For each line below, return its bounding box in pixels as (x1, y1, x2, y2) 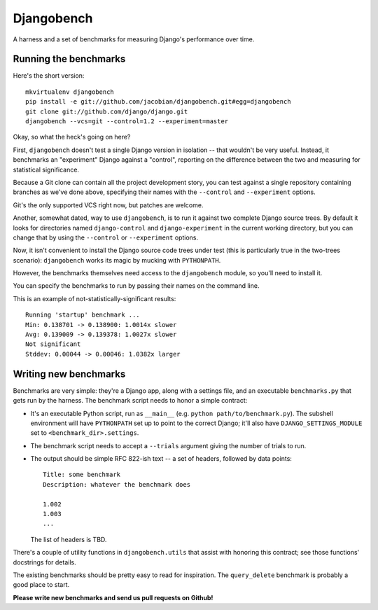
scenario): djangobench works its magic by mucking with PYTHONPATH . (13, 256, 221, 264)
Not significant (25, 340, 81, 348)
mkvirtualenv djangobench (25, 88, 115, 96)
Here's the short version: (13, 71, 85, 80)
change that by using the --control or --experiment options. (13, 233, 199, 242)
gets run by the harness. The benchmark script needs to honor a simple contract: (13, 396, 248, 405)
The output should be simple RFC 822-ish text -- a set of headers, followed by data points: (30, 455, 292, 463)
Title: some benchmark (43, 471, 121, 479)
